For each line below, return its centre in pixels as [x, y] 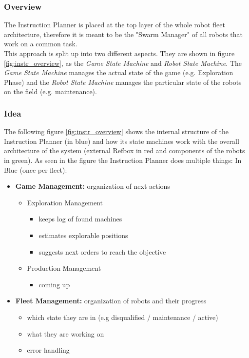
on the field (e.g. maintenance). [50, 91]
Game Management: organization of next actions [93, 186]
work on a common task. [41, 44]
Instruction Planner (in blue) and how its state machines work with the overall [122, 141]
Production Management [64, 268]
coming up [54, 284]
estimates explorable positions [83, 235]
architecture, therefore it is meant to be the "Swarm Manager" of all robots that [123, 34]
